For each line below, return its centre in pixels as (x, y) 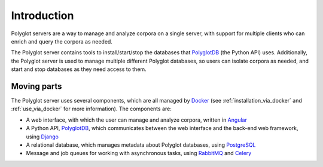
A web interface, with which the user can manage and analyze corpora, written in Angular (137, 120)
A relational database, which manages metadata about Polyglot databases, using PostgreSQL (141, 145)
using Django (42, 137)
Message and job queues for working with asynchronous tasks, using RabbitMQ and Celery (139, 153)
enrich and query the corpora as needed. (62, 41)
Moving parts (36, 86)
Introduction (42, 16)
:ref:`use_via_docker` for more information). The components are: (91, 109)
